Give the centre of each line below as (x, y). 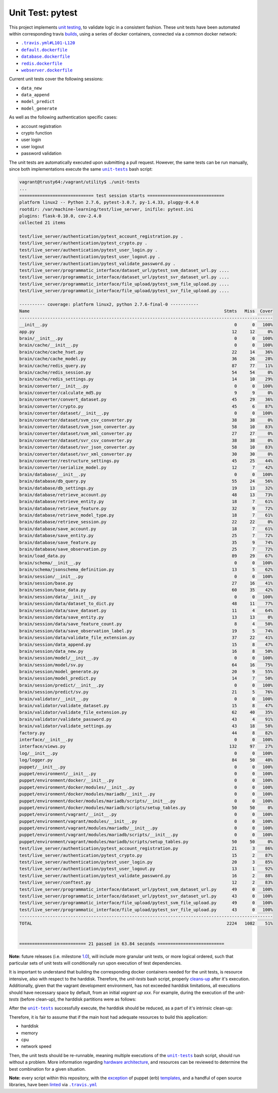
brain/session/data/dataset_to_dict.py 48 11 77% (146, 604)
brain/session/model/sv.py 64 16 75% (146, 665)
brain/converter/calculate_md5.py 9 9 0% (146, 393)
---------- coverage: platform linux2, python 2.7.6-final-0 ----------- (109, 304)
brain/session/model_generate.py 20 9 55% (146, 672)
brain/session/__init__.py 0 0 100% (146, 576)
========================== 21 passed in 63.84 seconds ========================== (122, 944)
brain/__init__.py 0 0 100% (146, 338)
